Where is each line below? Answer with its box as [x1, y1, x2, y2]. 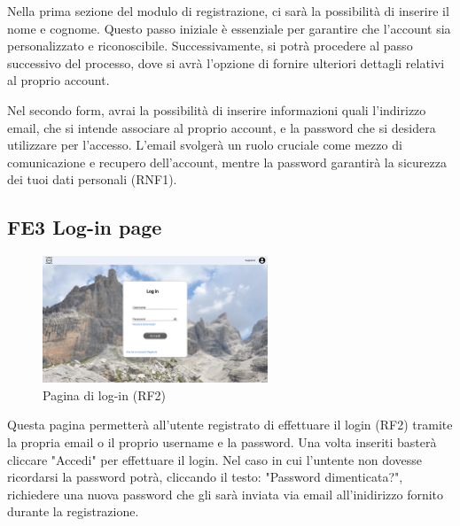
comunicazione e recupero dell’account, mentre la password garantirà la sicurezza [7, 152, 447, 171]
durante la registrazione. [7, 502, 139, 521]
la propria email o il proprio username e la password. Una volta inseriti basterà [7, 433, 437, 452]
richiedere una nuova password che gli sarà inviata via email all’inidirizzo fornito [7, 484, 444, 503]
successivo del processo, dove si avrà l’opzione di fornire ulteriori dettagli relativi [7, 53, 445, 72]
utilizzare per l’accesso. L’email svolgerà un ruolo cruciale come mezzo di [7, 135, 402, 154]
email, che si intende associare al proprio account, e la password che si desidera [7, 118, 436, 136]
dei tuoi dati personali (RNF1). [7, 170, 177, 189]
